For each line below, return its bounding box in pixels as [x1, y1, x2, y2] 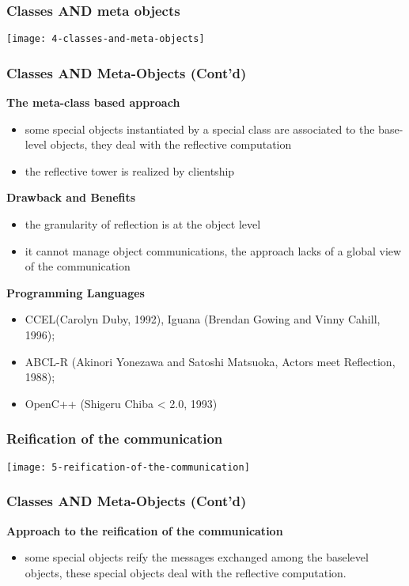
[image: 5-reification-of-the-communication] [6, 461, 250, 473]
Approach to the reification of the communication [6, 522, 283, 539]
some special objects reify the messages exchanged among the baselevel [25, 549, 369, 565]
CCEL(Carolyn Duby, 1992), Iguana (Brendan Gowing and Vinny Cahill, [25, 311, 381, 327]
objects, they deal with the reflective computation [50, 136, 292, 153]
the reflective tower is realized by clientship [25, 162, 235, 179]
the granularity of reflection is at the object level [25, 216, 261, 233]
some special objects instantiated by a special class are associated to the [25, 120, 375, 137]
